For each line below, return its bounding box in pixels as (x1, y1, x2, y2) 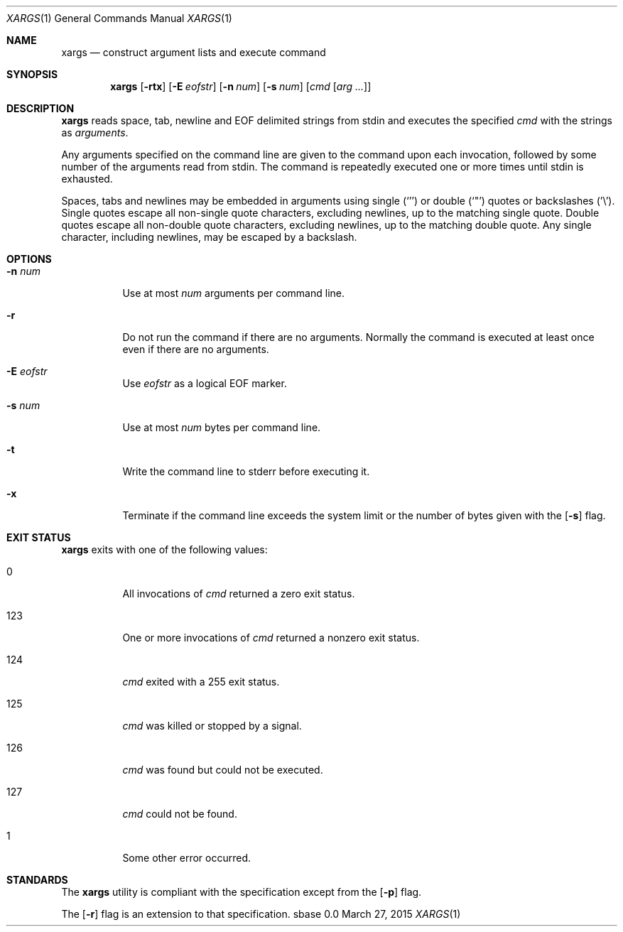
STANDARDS (6, 874, 68, 886)
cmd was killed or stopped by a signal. (122, 720, 302, 732)
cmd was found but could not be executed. (122, 764, 323, 776)
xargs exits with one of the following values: (61, 543, 268, 556)
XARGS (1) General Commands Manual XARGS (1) (6, 12, 232, 24)
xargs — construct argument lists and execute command (61, 46, 326, 58)
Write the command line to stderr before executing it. (122, 465, 370, 477)
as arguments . (61, 126, 129, 139)
